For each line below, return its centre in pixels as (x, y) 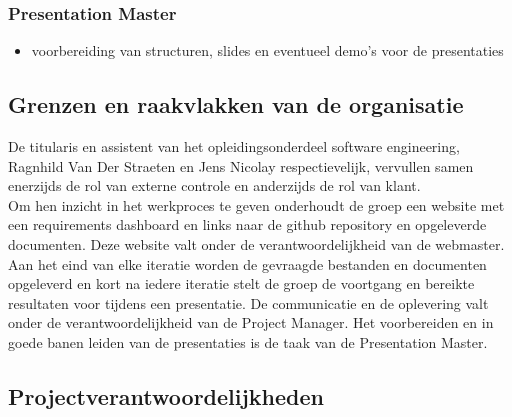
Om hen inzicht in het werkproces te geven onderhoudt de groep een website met (256, 204)
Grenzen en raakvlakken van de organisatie (236, 104)
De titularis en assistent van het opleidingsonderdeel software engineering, (234, 146)
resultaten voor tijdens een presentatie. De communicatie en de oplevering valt (248, 302)
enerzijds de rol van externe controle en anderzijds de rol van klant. (214, 185)
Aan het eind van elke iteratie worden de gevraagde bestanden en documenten (247, 263)
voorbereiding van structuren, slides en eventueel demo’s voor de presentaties (267, 50)
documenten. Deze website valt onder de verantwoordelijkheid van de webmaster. (256, 243)
